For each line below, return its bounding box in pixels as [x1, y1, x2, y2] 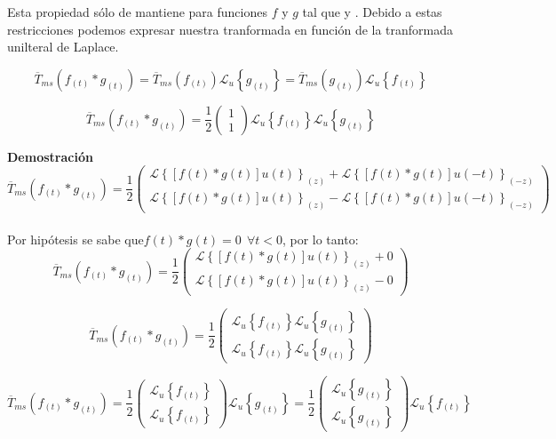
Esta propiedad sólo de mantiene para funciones [7, 3, 267, 20]
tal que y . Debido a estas [302, 3, 442, 20]
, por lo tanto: [282, 229, 359, 248]
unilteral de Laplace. [7, 37, 119, 56]
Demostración [7, 147, 93, 165]
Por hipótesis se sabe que [7, 229, 144, 248]
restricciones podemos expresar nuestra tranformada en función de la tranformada [7, 20, 454, 38]
